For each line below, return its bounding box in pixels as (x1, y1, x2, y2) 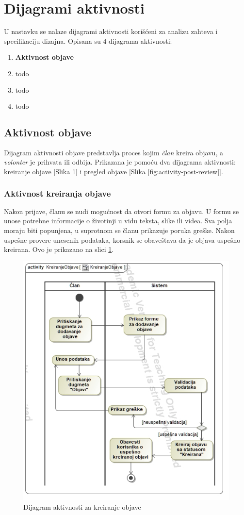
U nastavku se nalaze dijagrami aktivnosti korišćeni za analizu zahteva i (4, 26, 218, 36)
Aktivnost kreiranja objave (4, 187, 111, 199)
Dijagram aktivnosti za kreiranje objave (23, 501, 141, 512)
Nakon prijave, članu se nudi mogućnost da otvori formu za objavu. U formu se (4, 206, 239, 216)
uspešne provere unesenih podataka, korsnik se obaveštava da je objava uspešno (4, 234, 241, 245)
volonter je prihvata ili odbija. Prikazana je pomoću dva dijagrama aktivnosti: (4, 157, 236, 167)
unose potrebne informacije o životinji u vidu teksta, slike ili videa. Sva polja (4, 216, 232, 226)
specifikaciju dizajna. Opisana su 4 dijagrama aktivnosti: (4, 35, 172, 46)
